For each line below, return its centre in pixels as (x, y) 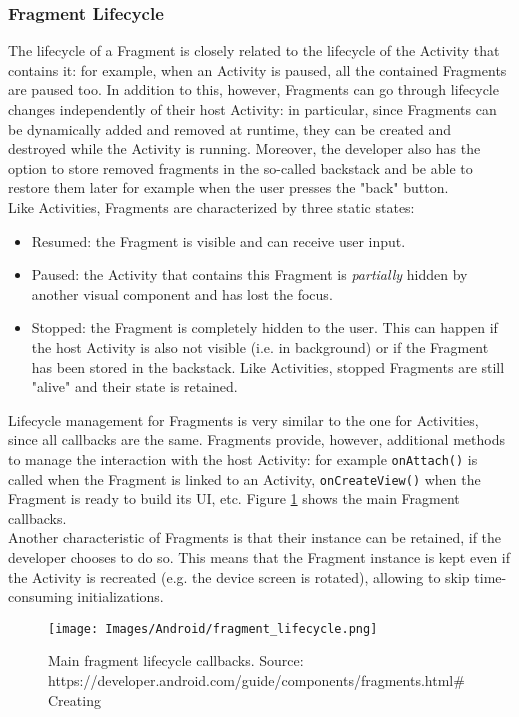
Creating (74, 699)
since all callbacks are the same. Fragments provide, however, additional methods (256, 439)
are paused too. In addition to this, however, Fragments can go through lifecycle (253, 89)
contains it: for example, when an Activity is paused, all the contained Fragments (257, 69)
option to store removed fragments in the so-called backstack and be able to (240, 167)
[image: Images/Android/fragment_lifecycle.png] (213, 628)
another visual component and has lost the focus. (182, 293)
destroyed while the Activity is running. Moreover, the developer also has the (244, 148)
